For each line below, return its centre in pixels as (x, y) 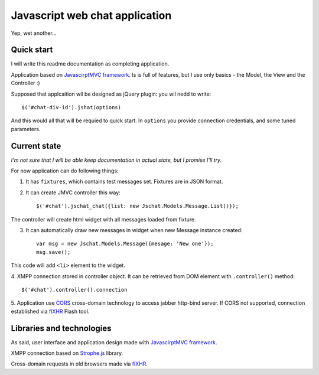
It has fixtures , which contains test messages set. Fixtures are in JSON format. (124, 182)
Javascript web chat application (91, 15)
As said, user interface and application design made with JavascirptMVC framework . (114, 342)
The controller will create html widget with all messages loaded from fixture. (103, 219)
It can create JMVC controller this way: (73, 193)
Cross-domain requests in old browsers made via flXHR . (79, 364)
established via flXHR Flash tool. (50, 311)
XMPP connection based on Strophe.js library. (67, 353)
